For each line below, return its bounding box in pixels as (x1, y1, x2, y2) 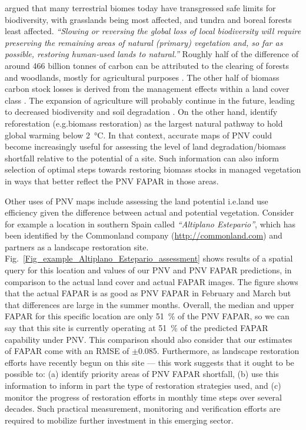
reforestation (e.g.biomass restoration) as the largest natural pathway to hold (5, 117, 283, 129)
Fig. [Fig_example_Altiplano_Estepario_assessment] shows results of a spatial (5, 252, 293, 264)
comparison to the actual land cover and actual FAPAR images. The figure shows (5, 275, 298, 287)
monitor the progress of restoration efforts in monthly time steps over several (5, 391, 282, 403)
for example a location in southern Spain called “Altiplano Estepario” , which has (5, 217, 296, 230)
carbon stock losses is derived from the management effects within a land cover (5, 82, 290, 95)
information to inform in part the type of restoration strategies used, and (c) (5, 379, 281, 391)
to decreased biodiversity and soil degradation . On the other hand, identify (5, 105, 278, 118)
